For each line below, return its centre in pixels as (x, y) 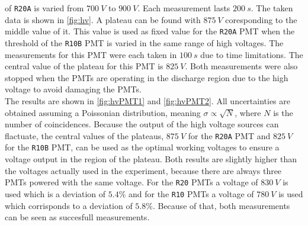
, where (248, 112)
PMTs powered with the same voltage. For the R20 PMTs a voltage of (131, 182)
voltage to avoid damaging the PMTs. (73, 89)
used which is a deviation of (55, 193)
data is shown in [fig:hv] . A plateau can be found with (103, 19)
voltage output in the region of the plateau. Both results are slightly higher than (151, 159)
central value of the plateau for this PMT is (84, 66)
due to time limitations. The (252, 54)
